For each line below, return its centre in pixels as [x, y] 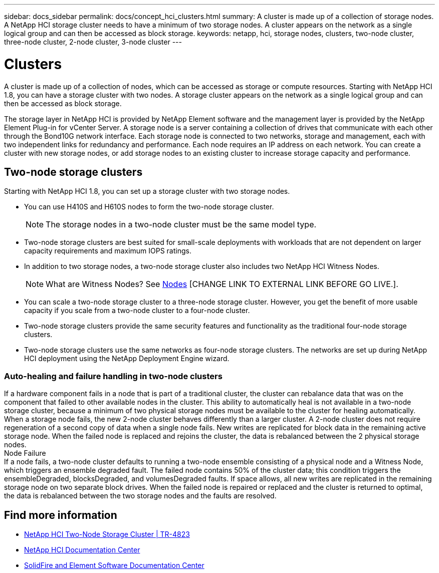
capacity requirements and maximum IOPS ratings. [108, 251]
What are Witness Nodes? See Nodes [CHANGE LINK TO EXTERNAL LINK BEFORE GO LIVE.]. [222, 284]
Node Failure [25, 453]
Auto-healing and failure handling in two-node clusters [113, 376]
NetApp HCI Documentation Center [82, 549]
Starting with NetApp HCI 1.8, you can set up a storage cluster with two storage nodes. [147, 191]
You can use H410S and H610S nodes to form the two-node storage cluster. [149, 207]
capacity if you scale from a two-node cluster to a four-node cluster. [137, 311]
